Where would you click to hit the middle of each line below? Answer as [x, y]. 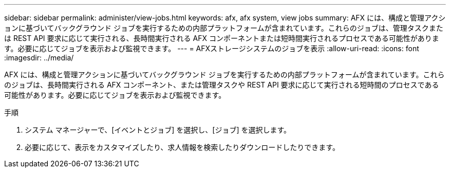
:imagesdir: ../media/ [39, 58]
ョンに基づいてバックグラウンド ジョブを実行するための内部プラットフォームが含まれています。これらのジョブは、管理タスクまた [224, 28]
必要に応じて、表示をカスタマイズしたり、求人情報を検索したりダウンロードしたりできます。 [182, 147]
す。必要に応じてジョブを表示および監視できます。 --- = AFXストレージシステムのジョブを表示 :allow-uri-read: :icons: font [212, 48]
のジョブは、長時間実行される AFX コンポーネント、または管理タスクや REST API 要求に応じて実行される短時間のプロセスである [222, 85]
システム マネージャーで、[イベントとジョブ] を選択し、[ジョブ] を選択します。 [158, 130]
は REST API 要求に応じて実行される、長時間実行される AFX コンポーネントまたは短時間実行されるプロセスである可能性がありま [222, 38]
